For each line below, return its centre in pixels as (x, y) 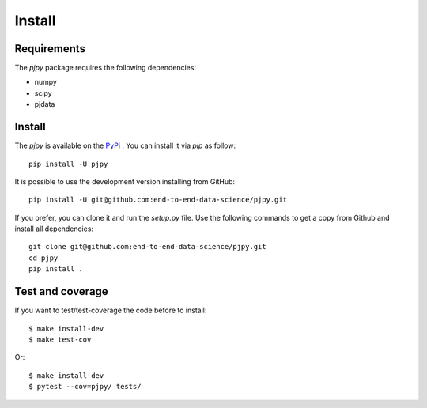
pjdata (45, 104)
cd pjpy (43, 258)
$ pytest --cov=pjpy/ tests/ (85, 387)
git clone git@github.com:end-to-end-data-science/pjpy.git (147, 247)
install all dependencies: (54, 229)
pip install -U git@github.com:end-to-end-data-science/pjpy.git (158, 200)
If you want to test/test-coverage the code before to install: (111, 310)
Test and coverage (61, 291)
